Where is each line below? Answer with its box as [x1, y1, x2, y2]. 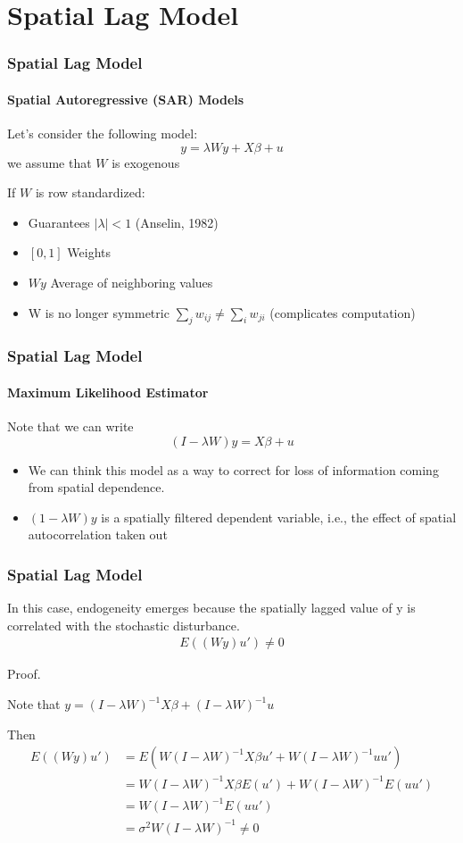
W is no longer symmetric [28, 303, 169, 321]
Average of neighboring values [50, 272, 213, 291]
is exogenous [112, 153, 180, 171]
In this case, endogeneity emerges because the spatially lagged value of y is [7, 598, 416, 617]
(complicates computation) [269, 303, 416, 321]
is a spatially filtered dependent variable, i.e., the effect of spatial [101, 507, 457, 526]
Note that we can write [7, 417, 134, 436]
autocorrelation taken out [28, 525, 168, 544]
